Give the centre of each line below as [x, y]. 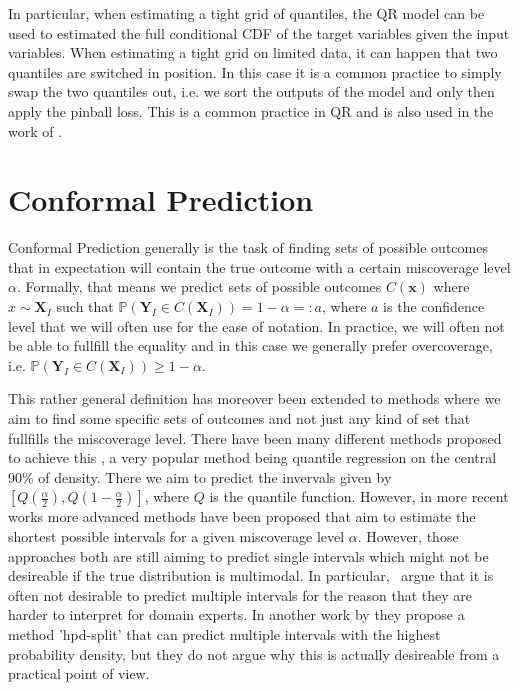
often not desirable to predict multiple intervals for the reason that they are [240, 594]
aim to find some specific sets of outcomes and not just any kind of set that [239, 418]
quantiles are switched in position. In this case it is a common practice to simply [255, 71]
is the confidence [434, 306]
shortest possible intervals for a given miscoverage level [176, 536]
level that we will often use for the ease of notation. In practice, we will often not [256, 325]
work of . [35, 130]
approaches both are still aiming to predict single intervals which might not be [248, 555]
